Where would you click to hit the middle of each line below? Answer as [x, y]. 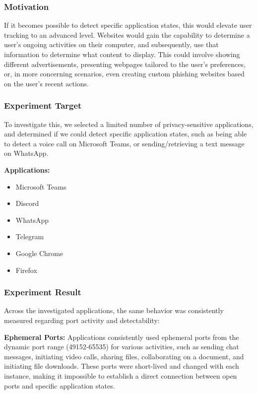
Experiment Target [43, 105]
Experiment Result [43, 292]
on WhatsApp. [26, 153]
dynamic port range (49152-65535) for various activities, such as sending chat [122, 347]
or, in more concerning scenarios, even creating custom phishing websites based [124, 74]
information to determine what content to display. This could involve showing [122, 54]
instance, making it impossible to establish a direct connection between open [121, 375]
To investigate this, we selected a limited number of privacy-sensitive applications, [129, 124]
